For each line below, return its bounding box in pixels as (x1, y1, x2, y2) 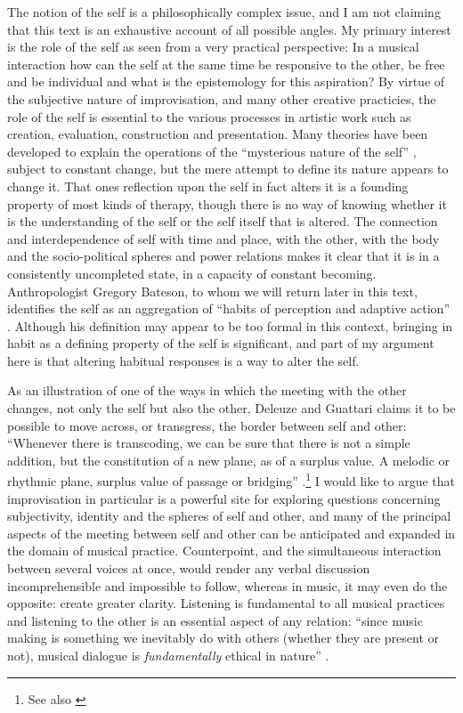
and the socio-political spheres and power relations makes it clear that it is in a (7, 247, 440, 265)
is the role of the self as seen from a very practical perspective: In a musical (7, 37, 419, 56)
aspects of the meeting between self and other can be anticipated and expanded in (7, 523, 456, 542)
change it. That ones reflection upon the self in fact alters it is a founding (7, 176, 409, 195)
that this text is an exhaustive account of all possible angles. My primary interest (7, 20, 451, 38)
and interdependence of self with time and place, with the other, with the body (7, 229, 440, 247)
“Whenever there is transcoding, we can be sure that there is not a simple (7, 433, 410, 452)
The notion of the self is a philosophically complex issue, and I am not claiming (7, 3, 441, 20)
